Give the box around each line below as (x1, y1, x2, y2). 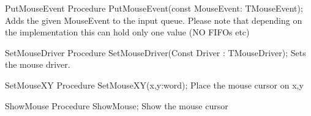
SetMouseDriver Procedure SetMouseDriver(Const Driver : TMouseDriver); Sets (5, 46, 306, 59)
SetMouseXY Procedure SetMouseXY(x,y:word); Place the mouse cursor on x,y (5, 78, 304, 91)
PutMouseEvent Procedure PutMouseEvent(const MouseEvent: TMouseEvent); (5, 2, 303, 14)
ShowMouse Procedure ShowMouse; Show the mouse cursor (5, 99, 228, 112)
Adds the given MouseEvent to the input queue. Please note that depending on (5, 13, 302, 26)
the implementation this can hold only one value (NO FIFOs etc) (5, 26, 250, 38)
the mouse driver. (5, 58, 70, 71)
